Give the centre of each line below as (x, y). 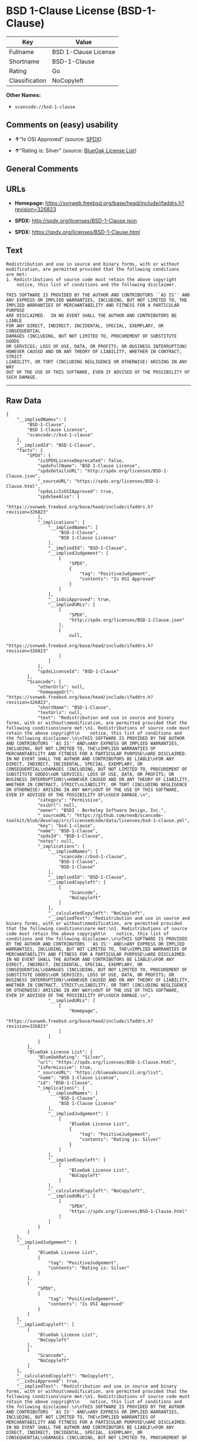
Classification (28, 81)
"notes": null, (56, 841)
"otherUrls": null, (61, 687)
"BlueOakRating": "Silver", (72, 1057)
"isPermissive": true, (65, 1067)
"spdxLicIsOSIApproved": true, (76, 491)
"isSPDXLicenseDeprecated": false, (81, 460)
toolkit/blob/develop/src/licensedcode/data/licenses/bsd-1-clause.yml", (98, 820)
